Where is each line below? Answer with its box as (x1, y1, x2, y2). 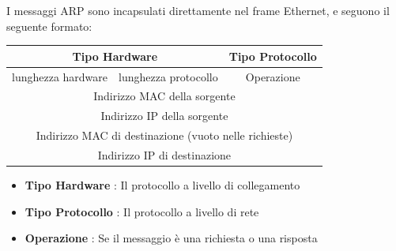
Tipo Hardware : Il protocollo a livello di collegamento (25, 177, 300, 193)
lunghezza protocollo (119, 68, 218, 84)
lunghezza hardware (12, 68, 108, 84)
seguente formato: (6, 17, 92, 34)
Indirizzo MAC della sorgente (93, 88, 236, 104)
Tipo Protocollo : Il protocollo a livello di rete (25, 203, 259, 219)
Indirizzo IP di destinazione (97, 146, 232, 163)
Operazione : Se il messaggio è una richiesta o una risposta (25, 230, 318, 246)
